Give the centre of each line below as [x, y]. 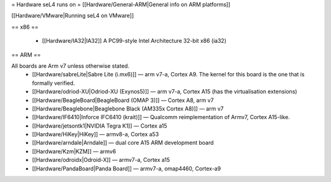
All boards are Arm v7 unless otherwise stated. [70, 66]
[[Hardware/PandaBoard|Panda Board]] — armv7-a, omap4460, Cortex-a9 [127, 169]
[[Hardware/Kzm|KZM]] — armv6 [74, 151]
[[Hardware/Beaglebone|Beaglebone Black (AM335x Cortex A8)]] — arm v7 [128, 108]
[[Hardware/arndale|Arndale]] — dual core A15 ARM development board [123, 143]
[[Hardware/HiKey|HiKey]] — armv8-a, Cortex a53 [96, 134]
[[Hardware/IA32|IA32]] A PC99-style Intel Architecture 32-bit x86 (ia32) [134, 41]
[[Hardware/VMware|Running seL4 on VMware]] [73, 16]
